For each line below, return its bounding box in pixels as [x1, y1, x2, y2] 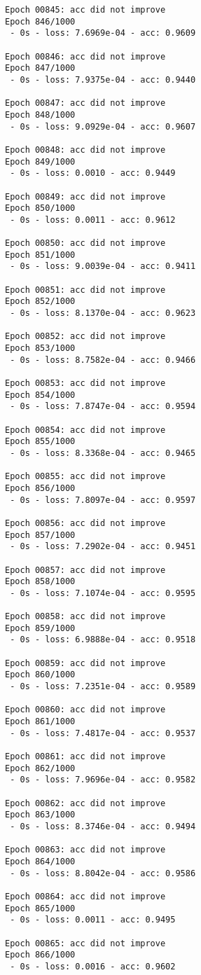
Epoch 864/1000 [5, 856, 76, 866]
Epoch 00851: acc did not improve [5, 284, 166, 295]
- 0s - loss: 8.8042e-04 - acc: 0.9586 [10, 868, 196, 878]
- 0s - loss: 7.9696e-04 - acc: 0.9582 [10, 775, 196, 785]
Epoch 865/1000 [5, 903, 76, 913]
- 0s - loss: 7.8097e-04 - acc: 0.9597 [10, 495, 196, 505]
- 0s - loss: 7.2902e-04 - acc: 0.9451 [10, 541, 196, 552]
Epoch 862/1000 [5, 763, 76, 773]
